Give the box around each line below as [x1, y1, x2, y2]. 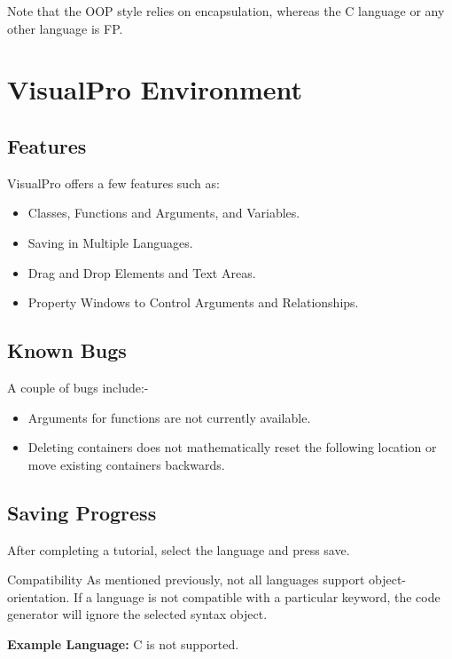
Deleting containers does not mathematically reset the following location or [27, 438, 437, 457]
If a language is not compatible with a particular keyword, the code [74, 587, 440, 606]
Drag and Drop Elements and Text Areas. [27, 263, 256, 282]
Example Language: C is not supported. [7, 634, 239, 653]
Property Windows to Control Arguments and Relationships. [27, 293, 359, 312]
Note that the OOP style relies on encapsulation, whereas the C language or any [7, 2, 445, 20]
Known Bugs [7, 337, 127, 364]
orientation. [7, 587, 70, 606]
